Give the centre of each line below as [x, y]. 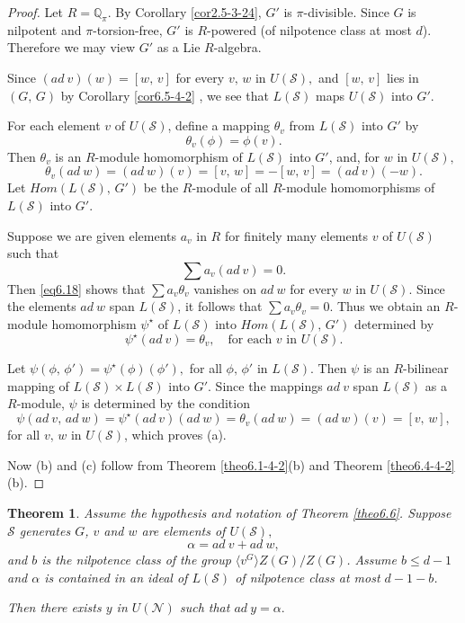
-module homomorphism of [169, 156]
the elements [42, 306]
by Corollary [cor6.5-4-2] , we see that [165, 95]
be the [161, 187]
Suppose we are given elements [92, 235]
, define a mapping [219, 125]
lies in [402, 77]
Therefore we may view [71, 47]
